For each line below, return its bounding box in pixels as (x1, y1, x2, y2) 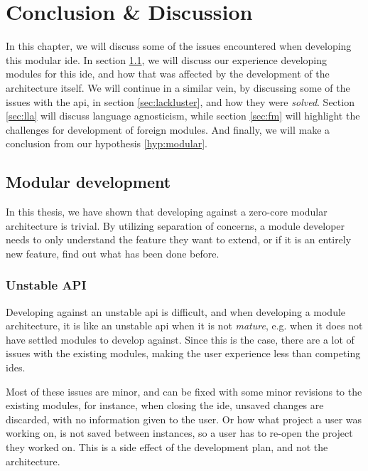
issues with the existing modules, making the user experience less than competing (6, 346, 361, 361)
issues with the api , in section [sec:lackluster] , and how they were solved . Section (6, 94, 355, 109)
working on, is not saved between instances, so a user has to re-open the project (6, 425, 353, 440)
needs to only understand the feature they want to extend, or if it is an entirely (6, 232, 352, 247)
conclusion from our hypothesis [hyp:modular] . (6, 136, 207, 151)
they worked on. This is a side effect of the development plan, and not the (6, 440, 328, 455)
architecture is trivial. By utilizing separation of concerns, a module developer (6, 218, 345, 233)
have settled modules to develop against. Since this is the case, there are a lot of (6, 332, 355, 346)
